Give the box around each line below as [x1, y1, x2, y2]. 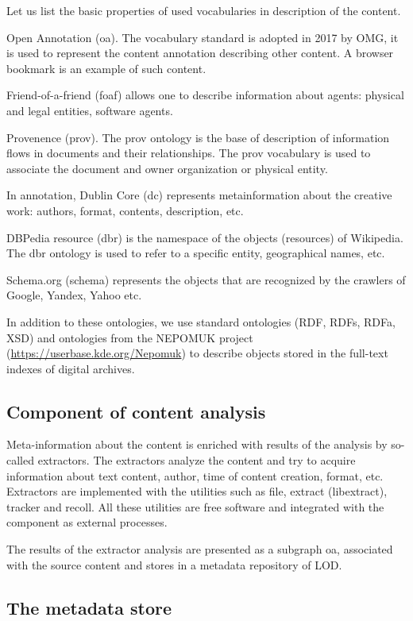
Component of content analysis [6, 399, 266, 423]
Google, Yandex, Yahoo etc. [6, 287, 142, 303]
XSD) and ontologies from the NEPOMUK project [6, 329, 253, 345]
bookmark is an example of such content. [6, 60, 206, 76]
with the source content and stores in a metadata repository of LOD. [6, 556, 342, 573]
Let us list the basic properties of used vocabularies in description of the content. [6, 2, 401, 18]
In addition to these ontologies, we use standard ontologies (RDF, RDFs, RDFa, [6, 313, 396, 330]
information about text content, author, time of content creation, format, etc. [6, 467, 384, 484]
